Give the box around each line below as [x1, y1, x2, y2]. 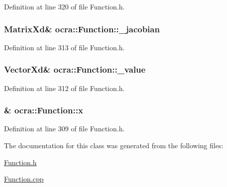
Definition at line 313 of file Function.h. [4, 42, 125, 52]
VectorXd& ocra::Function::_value [4, 63, 146, 76]
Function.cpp [4, 174, 44, 184]
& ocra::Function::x [4, 104, 83, 116]
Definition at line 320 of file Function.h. [4, 1, 125, 11]
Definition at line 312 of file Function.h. [4, 83, 125, 93]
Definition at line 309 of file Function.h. [4, 123, 125, 134]
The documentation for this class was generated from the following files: [4, 140, 224, 151]
